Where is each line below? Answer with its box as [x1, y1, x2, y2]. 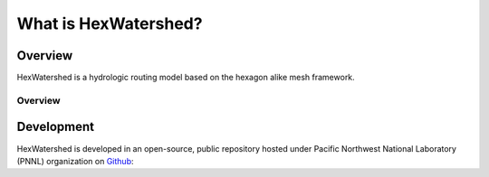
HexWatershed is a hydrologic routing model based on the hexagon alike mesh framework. [16, 72, 355, 83]
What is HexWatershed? [16, 14, 203, 33]
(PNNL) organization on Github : [16, 155, 135, 166]
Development [16, 119, 95, 135]
